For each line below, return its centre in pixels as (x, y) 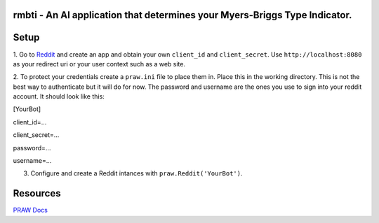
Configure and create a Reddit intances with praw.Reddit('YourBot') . (137, 173)
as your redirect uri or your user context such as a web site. (99, 64)
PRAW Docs (31, 210)
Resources (37, 193)
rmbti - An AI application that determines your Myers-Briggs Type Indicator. (182, 15)
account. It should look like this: (59, 96)
